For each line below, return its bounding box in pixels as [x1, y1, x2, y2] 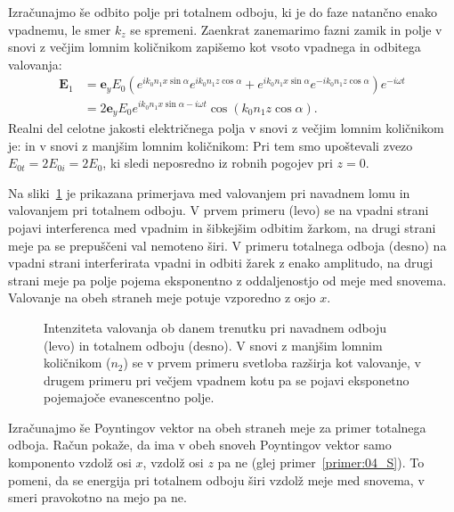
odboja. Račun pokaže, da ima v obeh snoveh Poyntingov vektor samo [8, 435, 392, 454]
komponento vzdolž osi [8, 453, 132, 472]
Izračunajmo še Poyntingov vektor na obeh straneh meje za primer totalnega [8, 417, 426, 436]
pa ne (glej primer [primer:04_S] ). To [217, 453, 425, 472]
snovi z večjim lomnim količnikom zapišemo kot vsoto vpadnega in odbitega [8, 37, 421, 56]
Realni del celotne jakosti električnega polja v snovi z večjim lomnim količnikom [8, 118, 444, 136]
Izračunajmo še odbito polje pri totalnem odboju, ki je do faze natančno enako [8, 3, 438, 21]
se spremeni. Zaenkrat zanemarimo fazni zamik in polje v [130, 20, 442, 38]
